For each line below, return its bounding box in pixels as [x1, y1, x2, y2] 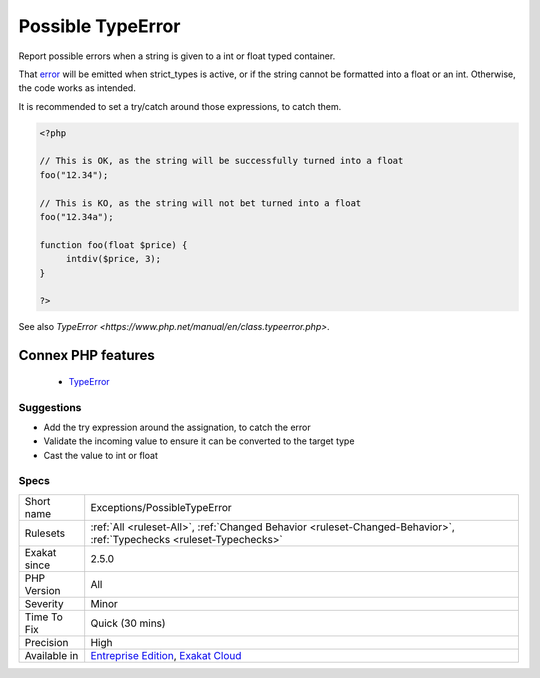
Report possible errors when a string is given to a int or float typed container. [18, 50, 336, 62]
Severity [24, 596, 64, 610]
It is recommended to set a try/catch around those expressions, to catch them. [18, 100, 342, 112]
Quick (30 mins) [90, 616, 166, 630]
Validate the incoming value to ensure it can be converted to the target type [43, 435, 355, 447]
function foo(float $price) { [39, 239, 188, 250]
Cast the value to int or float [43, 449, 159, 461]
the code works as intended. [18, 82, 137, 94]
